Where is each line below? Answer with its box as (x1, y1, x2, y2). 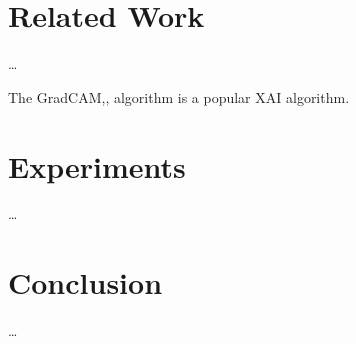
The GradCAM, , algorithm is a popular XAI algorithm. (8, 86, 350, 107)
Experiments (8, 145, 186, 186)
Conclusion (8, 262, 163, 303)
